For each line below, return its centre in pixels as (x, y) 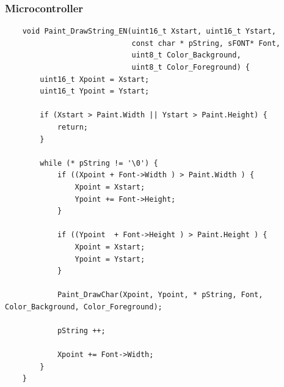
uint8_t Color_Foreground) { (191, 67)
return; (73, 127)
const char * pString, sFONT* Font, (206, 43)
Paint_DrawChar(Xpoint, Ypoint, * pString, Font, (160, 295)
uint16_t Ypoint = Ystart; (95, 91)
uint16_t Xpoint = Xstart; (95, 79)
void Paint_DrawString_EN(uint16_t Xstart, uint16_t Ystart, (149, 31)
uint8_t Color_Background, (186, 55)
